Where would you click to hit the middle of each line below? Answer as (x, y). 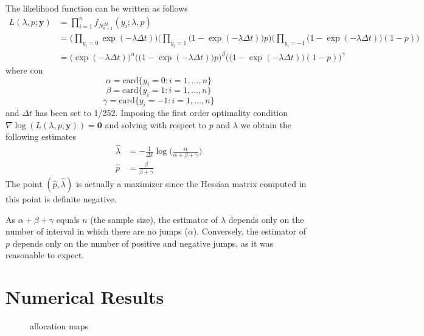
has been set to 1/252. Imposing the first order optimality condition (162, 113)
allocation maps (59, 326)
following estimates (41, 136)
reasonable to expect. (45, 255)
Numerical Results (85, 297)
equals (68, 219)
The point (24, 184)
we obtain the (266, 124)
